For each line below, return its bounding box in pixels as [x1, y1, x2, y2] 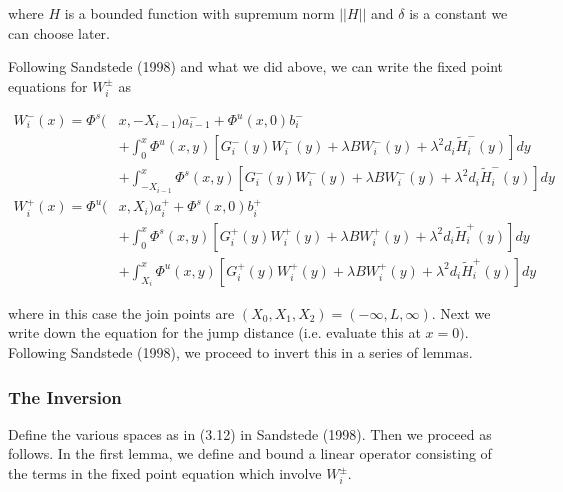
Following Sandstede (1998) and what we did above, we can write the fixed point [8, 56, 503, 77]
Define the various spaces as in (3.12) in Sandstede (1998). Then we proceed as [8, 423, 492, 444]
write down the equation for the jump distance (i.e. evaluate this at [8, 322, 421, 343]
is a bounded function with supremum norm [64, 3, 335, 23]
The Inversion [8, 384, 122, 409]
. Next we [431, 302, 491, 323]
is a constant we [409, 3, 508, 23]
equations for [8, 75, 88, 96]
